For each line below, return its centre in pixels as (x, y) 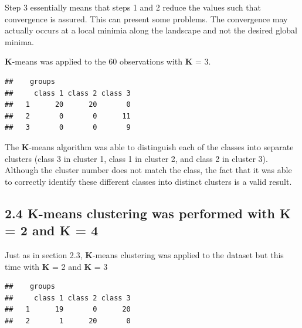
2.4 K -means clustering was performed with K (148, 213)
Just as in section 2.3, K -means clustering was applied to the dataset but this (144, 254)
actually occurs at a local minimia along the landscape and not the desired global (151, 30)
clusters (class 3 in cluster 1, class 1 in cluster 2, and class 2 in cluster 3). (136, 158)
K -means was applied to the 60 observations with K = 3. (108, 61)
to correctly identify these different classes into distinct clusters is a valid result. (148, 181)
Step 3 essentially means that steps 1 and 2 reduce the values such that (133, 7)
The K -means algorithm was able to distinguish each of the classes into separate (149, 146)
